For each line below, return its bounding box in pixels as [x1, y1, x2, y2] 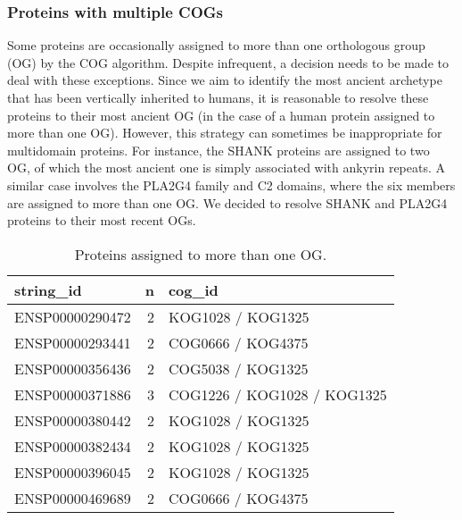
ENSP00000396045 [14, 461, 131, 482]
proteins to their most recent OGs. [7, 211, 196, 230]
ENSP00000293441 [14, 331, 131, 353]
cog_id [168, 279, 219, 300]
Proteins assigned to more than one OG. [74, 243, 327, 264]
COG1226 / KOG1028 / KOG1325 [168, 383, 387, 405]
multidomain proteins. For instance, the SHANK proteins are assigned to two [7, 140, 430, 159]
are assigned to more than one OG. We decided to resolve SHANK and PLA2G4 [7, 193, 448, 212]
